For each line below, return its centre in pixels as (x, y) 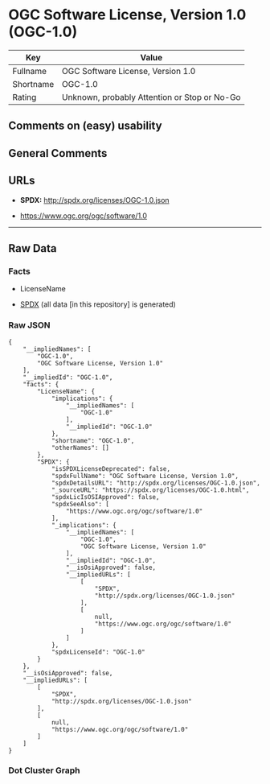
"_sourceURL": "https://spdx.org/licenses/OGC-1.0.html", (150, 490)
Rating (25, 97)
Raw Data (33, 248)
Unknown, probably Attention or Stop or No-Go (151, 97)
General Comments (58, 153)
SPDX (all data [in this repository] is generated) (98, 304)
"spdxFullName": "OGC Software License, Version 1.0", (145, 476)
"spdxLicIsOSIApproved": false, (105, 497)
